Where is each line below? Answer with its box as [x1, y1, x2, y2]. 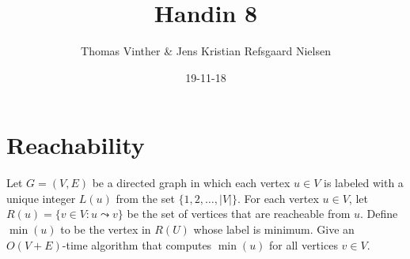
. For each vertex [237, 190, 319, 206]
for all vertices [269, 236, 338, 253]
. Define [360, 205, 398, 222]
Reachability [6, 129, 145, 161]
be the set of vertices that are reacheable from [127, 205, 351, 222]
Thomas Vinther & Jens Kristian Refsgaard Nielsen [81, 43, 331, 59]
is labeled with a [324, 175, 404, 191]
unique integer [6, 190, 76, 206]
